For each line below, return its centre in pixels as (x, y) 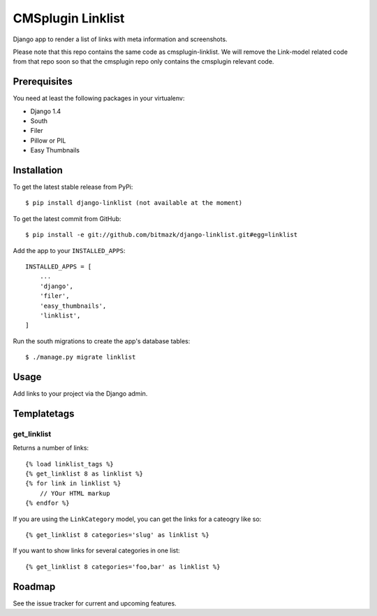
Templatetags (44, 414)
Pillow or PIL (48, 141)
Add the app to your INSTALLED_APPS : (69, 250)
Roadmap (34, 586)
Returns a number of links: (51, 448)
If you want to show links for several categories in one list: (97, 551)
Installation (38, 170)
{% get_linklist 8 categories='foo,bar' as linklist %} (123, 567)
